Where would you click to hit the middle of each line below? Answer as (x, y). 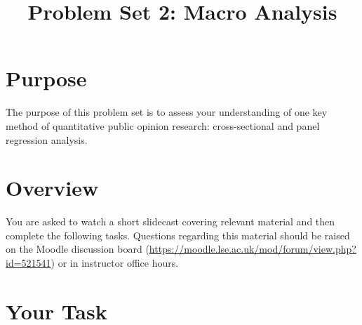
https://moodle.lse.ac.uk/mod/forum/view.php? (253, 249)
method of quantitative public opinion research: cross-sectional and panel (163, 125)
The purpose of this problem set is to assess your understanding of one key (167, 112)
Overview (52, 188)
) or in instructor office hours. (115, 263)
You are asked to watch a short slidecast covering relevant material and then (170, 221)
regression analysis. (47, 139)
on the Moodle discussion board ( (78, 249)
